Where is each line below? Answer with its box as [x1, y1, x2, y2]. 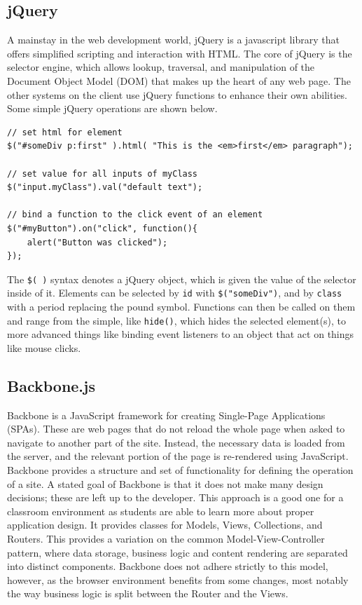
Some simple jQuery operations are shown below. [7, 101, 218, 116]
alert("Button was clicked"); [27, 237, 168, 247]
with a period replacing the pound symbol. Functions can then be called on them [7, 299, 356, 314]
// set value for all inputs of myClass [7, 168, 198, 179]
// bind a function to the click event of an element [7, 210, 263, 220]
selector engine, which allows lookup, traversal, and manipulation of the [7, 60, 315, 74]
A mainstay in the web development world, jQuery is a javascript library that [7, 32, 340, 47]
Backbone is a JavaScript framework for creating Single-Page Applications [7, 407, 326, 422]
